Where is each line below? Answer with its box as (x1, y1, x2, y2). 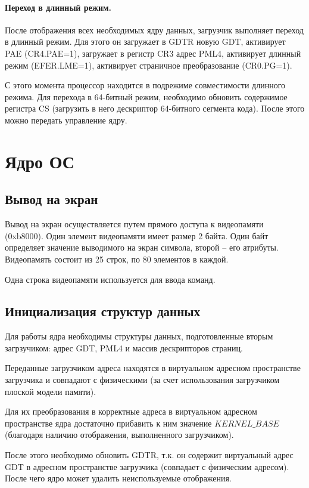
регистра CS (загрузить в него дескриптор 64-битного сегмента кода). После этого (5, 102, 305, 115)
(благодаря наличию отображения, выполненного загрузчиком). (5, 428, 234, 441)
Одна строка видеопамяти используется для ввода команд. (5, 273, 216, 285)
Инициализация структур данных (5, 302, 201, 320)
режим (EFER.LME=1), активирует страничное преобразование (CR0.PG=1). (5, 58, 292, 71)
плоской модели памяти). (5, 385, 96, 397)
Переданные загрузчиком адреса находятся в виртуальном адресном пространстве (5, 362, 301, 374)
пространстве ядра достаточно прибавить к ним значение (5, 416, 212, 429)
